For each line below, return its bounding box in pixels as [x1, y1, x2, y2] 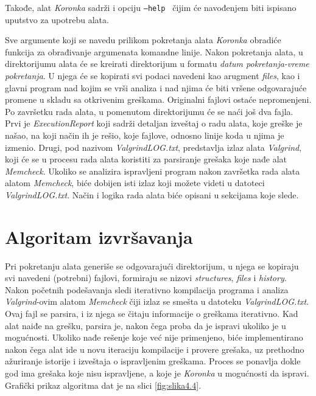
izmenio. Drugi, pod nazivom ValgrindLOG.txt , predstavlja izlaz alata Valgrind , [5, 141, 302, 153]
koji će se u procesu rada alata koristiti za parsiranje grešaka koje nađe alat [5, 153, 287, 165]
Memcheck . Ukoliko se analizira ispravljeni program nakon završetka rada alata [5, 164, 300, 177]
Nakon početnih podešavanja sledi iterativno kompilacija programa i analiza [5, 283, 289, 296]
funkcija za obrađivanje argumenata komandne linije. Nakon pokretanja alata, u [5, 45, 303, 58]
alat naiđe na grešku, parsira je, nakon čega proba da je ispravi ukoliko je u [5, 319, 286, 332]
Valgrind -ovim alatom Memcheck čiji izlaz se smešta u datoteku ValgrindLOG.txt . [5, 295, 309, 308]
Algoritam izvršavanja [5, 224, 193, 249]
